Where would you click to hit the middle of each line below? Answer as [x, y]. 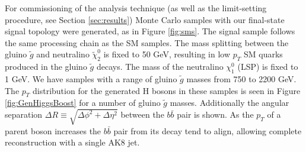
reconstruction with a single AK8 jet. [72, 142]
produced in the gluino [46, 67]
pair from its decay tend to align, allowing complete [208, 130]
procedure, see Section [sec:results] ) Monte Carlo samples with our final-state [145, 19]
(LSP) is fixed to [268, 67]
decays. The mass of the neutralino [160, 67]
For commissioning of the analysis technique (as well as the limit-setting [136, 8]
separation [24, 114]
